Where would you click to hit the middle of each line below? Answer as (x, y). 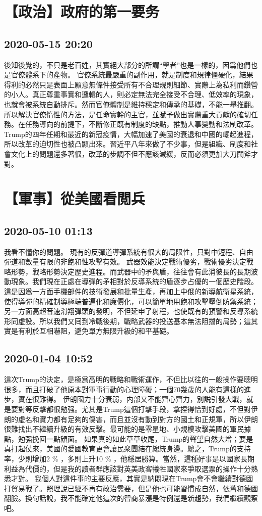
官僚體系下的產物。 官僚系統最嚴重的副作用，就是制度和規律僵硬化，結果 (132, 75)
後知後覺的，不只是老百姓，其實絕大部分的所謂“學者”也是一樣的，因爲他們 (127, 64)
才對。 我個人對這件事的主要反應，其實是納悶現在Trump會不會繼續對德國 (132, 478)
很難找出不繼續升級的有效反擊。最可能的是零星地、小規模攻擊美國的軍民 (124, 429)
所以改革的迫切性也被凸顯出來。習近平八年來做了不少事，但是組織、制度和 (127, 144)
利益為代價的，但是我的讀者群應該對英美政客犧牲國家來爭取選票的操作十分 (127, 468)
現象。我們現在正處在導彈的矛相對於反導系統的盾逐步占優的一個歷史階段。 (134, 281)
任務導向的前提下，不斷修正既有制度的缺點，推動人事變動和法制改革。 (141, 124)
